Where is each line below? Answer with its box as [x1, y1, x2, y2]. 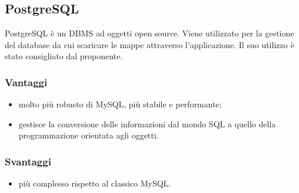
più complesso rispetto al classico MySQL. [18, 177, 171, 189]
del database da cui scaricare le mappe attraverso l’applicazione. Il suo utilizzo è [5, 38, 294, 50]
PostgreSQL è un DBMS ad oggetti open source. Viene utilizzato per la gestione [5, 27, 294, 39]
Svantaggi [5, 154, 51, 168]
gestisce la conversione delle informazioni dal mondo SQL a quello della [18, 117, 276, 130]
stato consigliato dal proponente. [5, 50, 123, 62]
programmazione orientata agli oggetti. [18, 129, 159, 141]
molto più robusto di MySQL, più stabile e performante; [18, 98, 222, 110]
